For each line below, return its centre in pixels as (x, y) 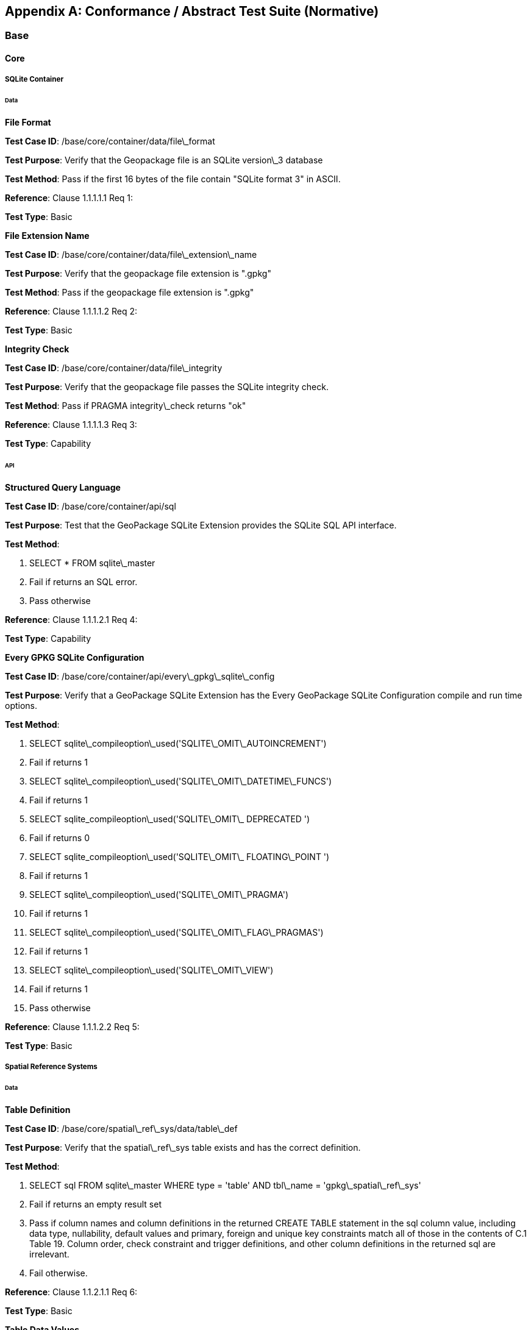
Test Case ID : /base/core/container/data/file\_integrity (114, 368)
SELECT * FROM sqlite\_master (92, 563)
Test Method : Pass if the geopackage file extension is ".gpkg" (130, 293)
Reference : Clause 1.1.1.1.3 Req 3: (71, 425)
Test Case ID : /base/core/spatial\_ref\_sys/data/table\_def (121, 1128)
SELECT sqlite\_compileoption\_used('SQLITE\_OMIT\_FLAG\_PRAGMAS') (176, 932)
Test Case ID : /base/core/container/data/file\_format (110, 141)
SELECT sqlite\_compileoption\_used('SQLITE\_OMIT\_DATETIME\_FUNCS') (180, 781)
